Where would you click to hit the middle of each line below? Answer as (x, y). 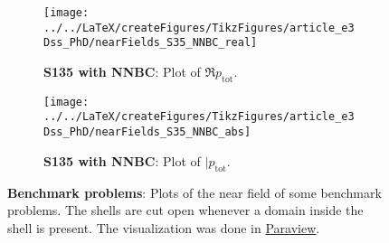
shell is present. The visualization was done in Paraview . (164, 227)
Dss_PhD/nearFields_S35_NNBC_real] (151, 43)
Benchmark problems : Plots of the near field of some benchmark (194, 192)
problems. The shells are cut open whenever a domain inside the (185, 210)
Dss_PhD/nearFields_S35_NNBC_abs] (147, 132)
